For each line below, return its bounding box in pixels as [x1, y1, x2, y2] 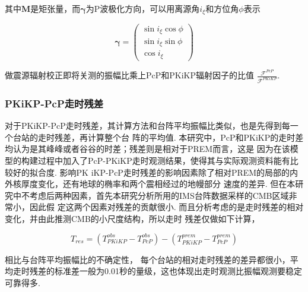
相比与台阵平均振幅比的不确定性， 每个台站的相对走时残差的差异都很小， [5, 253, 290, 265]
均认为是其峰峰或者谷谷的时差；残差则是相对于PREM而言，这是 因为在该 [5, 142, 290, 155]
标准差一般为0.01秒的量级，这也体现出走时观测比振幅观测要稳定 [54, 265, 302, 277]
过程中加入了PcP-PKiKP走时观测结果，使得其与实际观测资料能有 [37, 154, 290, 166]
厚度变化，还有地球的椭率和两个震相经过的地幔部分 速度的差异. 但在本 [21, 177, 296, 190]
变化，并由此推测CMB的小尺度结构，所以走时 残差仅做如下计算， [5, 212, 260, 224]
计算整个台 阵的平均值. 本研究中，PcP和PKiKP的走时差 [87, 131, 304, 143]
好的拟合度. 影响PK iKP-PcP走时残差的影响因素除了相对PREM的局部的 [12, 166, 290, 178]
